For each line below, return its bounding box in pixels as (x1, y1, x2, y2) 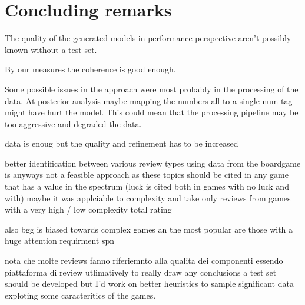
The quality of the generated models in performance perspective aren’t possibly (5, 32, 291, 44)
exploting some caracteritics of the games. (5, 289, 156, 301)
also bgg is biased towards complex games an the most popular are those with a (5, 223, 293, 235)
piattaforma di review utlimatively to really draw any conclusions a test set (5, 266, 277, 278)
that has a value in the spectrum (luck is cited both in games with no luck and (5, 180, 289, 193)
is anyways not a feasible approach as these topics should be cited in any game (5, 168, 289, 181)
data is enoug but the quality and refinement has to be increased (5, 137, 238, 150)
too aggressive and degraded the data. (5, 117, 142, 130)
